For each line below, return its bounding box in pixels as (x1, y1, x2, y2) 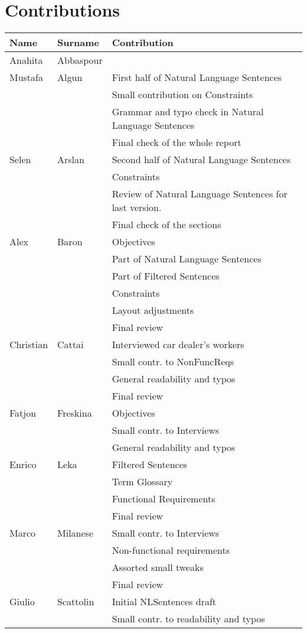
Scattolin (57, 595, 94, 609)
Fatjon (9, 406, 37, 420)
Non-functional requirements (112, 543, 230, 557)
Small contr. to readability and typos (112, 612, 265, 626)
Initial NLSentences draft (112, 595, 217, 609)
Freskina (57, 406, 92, 420)
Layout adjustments (112, 303, 194, 317)
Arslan (57, 152, 84, 167)
